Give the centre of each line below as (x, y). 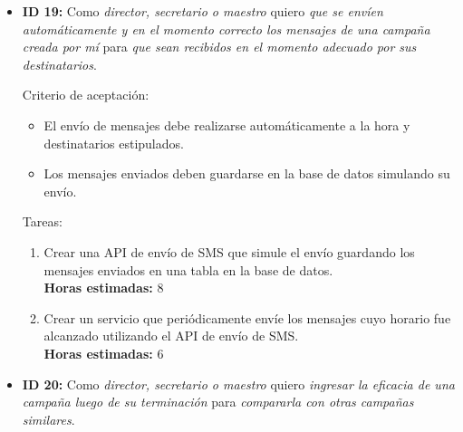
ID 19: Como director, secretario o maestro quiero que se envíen (203, 11)
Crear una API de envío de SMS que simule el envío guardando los (229, 251)
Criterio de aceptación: (86, 95)
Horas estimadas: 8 (104, 288)
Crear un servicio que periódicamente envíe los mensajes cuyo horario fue (247, 317)
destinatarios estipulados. (114, 143)
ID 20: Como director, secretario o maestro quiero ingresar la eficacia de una (238, 384)
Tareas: (42, 221)
